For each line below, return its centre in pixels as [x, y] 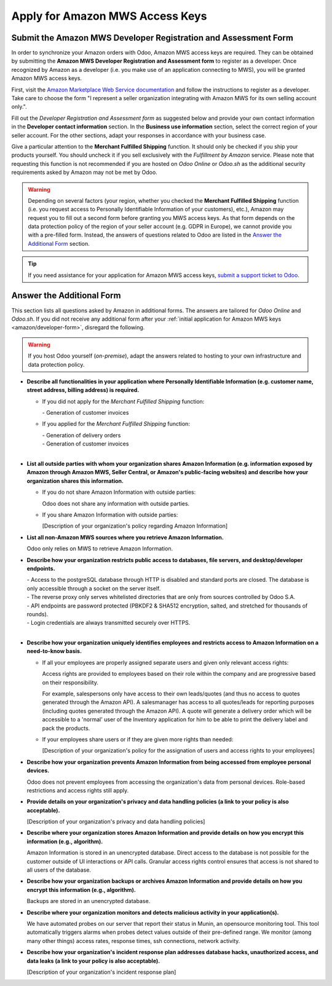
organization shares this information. [75, 481]
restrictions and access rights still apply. [78, 790]
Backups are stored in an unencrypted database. [89, 901]
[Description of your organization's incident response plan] [101, 972]
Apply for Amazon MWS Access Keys [109, 16]
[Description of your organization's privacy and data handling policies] [116, 822]
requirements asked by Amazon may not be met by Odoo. [85, 173]
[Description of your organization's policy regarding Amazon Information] [135, 526]
